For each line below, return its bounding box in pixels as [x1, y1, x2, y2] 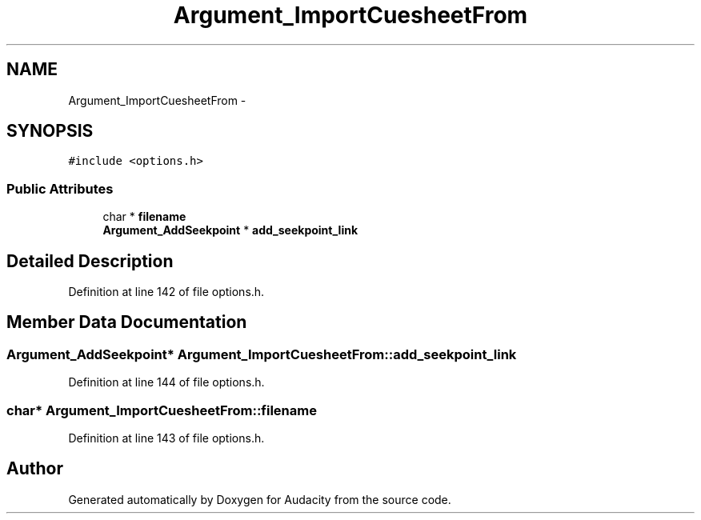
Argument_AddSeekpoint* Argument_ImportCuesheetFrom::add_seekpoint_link [6, 346, 517, 362]
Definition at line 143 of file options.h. [68, 431, 265, 445]
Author [6, 458, 63, 479]
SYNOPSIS [6, 121, 94, 142]
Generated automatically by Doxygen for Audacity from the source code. [68, 492, 451, 506]
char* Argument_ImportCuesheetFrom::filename [6, 402, 317, 418]
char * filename [102, 210, 186, 224]
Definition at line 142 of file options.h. [68, 285, 265, 299]
